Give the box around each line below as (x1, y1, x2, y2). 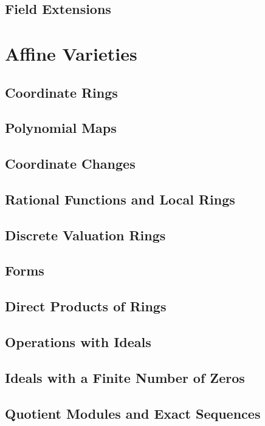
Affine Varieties (5, 41, 137, 66)
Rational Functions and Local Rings (5, 189, 235, 208)
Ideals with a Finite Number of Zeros (5, 368, 245, 387)
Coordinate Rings (5, 83, 118, 101)
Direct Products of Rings (5, 297, 167, 316)
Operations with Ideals (5, 333, 151, 351)
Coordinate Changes (5, 154, 136, 173)
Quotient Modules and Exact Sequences (5, 404, 261, 422)
